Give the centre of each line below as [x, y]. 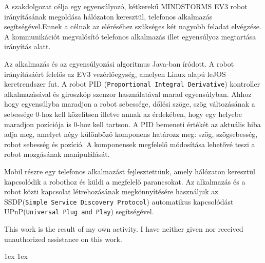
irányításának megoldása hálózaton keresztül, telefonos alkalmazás [108, 16]
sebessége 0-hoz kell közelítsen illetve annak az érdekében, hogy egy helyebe [123, 114]
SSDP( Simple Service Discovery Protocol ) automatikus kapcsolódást [119, 201]
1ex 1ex [16, 256]
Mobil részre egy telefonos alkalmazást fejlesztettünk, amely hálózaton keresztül [130, 171]
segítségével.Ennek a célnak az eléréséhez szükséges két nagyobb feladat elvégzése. [133, 26]
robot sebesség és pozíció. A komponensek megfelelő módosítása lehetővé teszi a [130, 144]
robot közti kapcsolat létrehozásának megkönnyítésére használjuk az [111, 191]
